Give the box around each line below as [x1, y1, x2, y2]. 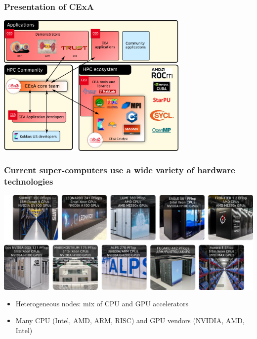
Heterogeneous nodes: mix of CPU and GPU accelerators [15, 298, 189, 309]
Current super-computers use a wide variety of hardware [4, 164, 235, 176]
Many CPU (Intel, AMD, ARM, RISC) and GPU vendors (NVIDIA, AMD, [15, 315, 245, 325]
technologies [4, 175, 53, 188]
